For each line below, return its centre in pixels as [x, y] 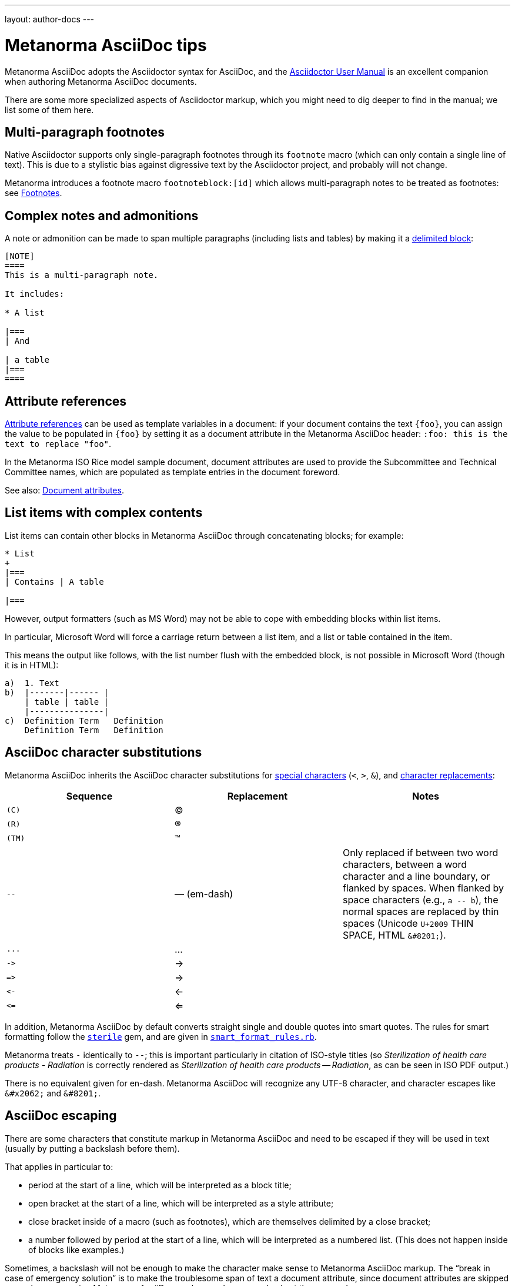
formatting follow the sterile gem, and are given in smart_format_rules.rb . [161, 1036]
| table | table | [67, 702]
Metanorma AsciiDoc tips [106, 45]
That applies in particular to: [59, 1166]
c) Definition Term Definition [84, 720]
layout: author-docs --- [50, 19]
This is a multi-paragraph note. [82, 275]
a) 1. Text [32, 683]
